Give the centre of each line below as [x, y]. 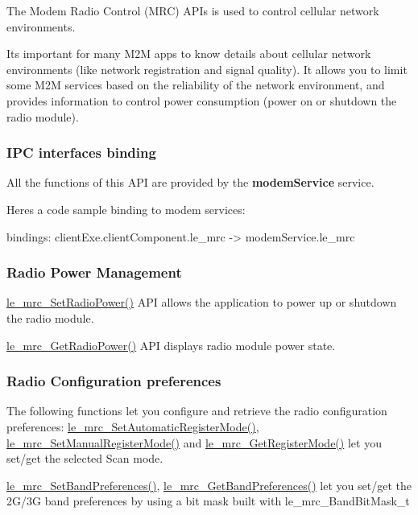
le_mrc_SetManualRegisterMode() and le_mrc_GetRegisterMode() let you [194, 442]
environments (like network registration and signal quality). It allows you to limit [207, 69]
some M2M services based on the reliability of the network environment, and [196, 85]
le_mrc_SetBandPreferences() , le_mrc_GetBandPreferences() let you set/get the [209, 485]
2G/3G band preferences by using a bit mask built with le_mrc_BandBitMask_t [208, 501]
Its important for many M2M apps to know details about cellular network [189, 54]
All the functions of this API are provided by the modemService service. [190, 182]
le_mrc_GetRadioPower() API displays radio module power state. [171, 345]
